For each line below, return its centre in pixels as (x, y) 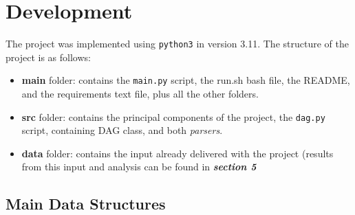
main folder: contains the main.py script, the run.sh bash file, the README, (186, 80)
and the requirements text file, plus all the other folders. (140, 94)
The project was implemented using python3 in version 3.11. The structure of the (177, 44)
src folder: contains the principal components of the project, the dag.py (173, 116)
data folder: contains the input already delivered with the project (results (177, 153)
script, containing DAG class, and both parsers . (122, 130)
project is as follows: (48, 57)
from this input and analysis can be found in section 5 (139, 167)
